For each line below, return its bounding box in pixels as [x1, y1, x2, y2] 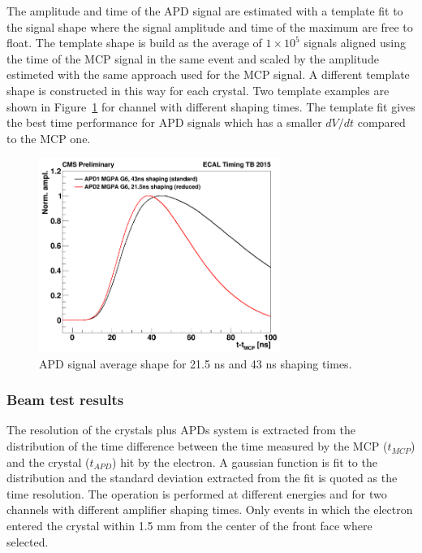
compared [357, 114, 406, 131]
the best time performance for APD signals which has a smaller [6, 114, 322, 131]
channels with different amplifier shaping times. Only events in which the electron [6, 501, 413, 518]
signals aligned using [304, 34, 406, 51]
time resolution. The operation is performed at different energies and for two [6, 485, 387, 502]
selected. [6, 533, 49, 550]
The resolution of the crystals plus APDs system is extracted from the [6, 421, 356, 438]
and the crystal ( [6, 453, 90, 470]
